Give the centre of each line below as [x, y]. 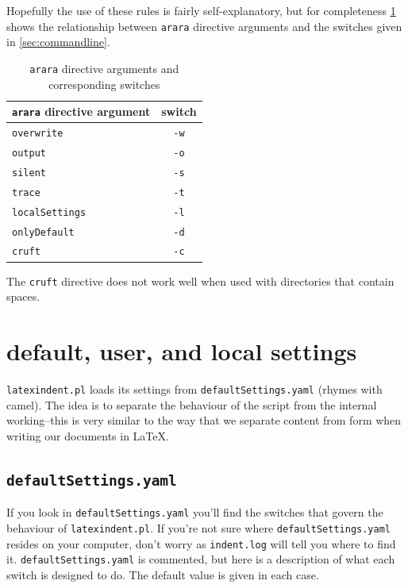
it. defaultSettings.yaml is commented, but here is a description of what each [201, 559]
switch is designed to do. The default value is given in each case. [163, 574]
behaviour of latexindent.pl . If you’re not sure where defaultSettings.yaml [199, 527]
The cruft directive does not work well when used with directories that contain [200, 281]
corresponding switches [104, 84]
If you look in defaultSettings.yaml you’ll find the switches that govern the [195, 512]
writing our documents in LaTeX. [88, 435]
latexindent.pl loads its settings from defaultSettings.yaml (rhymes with [194, 388]
